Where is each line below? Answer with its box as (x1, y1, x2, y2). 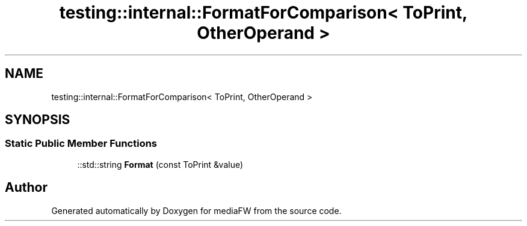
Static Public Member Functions (5, 137, 158, 150)
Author (5, 180, 48, 195)
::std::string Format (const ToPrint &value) (77, 159, 244, 170)
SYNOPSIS (5, 112, 70, 128)
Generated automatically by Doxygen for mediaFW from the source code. (51, 205, 342, 216)
